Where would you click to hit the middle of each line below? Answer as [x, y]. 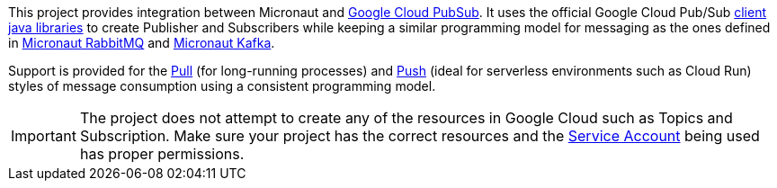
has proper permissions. [162, 154]
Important [44, 136]
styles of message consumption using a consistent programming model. [222, 86]
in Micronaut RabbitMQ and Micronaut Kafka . [142, 43]
